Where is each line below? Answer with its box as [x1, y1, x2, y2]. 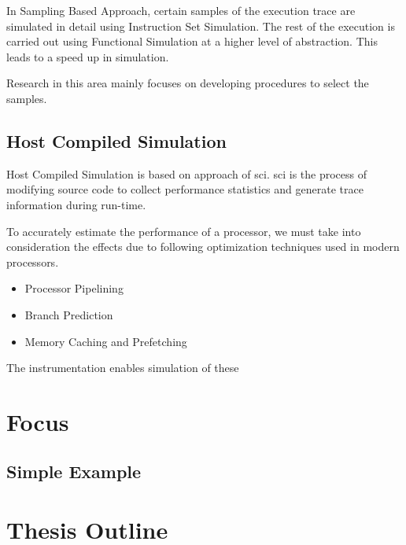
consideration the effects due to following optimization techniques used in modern [6, 238, 400, 255]
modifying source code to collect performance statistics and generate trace [6, 181, 364, 197]
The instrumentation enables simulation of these [6, 359, 239, 376]
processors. [6, 253, 59, 270]
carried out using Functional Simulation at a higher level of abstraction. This [6, 33, 378, 50]
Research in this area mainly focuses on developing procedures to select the [6, 75, 369, 91]
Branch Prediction [24, 306, 113, 322]
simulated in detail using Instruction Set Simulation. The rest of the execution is [6, 17, 395, 34]
